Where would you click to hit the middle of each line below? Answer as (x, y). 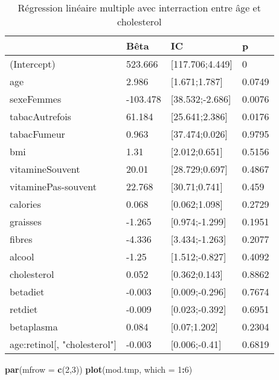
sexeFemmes (36, 99)
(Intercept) (33, 64)
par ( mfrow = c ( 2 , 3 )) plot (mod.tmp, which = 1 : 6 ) (99, 369)
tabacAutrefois (40, 116)
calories (25, 204)
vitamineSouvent (45, 169)
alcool (22, 256)
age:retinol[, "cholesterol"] (63, 344)
